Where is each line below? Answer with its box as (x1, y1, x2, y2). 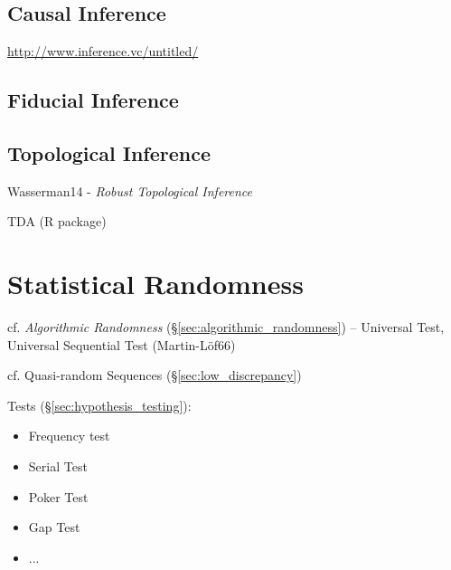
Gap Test (28, 518, 80, 537)
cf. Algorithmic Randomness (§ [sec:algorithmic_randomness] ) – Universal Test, (7, 318, 445, 337)
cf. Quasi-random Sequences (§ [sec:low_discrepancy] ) (7, 366, 302, 385)
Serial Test (28, 457, 88, 476)
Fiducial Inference (7, 86, 179, 114)
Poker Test (28, 487, 89, 506)
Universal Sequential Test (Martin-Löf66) (7, 335, 236, 354)
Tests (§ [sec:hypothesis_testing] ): (7, 395, 192, 414)
